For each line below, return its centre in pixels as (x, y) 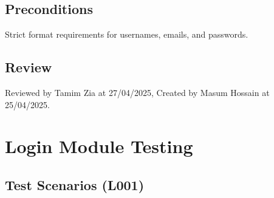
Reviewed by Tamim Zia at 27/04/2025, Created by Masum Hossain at (137, 92)
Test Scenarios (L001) (75, 184)
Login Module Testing (99, 146)
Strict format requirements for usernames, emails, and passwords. (127, 34)
